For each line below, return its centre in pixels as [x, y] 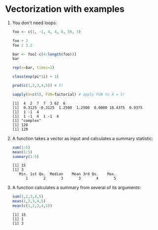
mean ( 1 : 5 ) [22, 152]
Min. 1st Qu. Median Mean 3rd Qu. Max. [68, 174]
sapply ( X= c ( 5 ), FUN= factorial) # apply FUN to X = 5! [68, 94]
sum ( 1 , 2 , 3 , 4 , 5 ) [28, 197]
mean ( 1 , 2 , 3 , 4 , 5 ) [29, 201]
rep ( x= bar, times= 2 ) [33, 68]
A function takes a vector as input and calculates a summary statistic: [83, 138]
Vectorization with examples [65, 9]
